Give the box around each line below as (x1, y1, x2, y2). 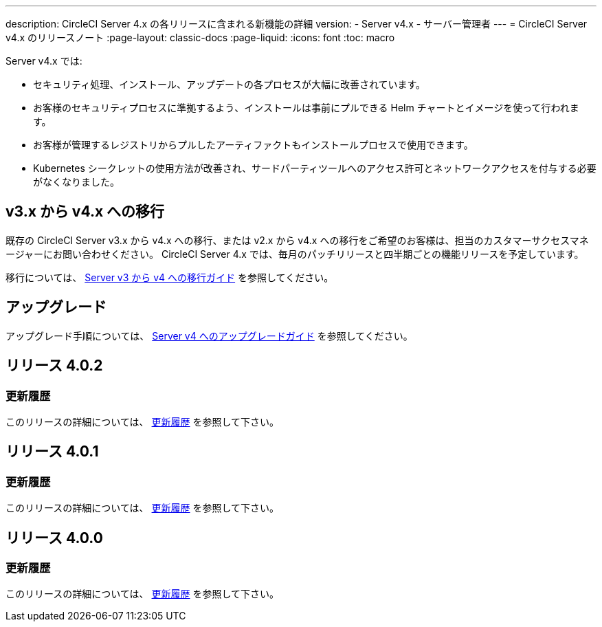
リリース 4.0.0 (5, 529, 103, 547)
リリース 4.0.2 (5, 357, 103, 375)
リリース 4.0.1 (5, 443, 99, 461)
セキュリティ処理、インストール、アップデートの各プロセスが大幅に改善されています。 (33, 78, 426, 90)
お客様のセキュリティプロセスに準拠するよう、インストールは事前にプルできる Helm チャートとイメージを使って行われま (33, 102, 579, 113)
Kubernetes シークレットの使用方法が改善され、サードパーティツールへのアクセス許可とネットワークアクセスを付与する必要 (33, 162, 597, 174)
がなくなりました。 (33, 176, 120, 188)
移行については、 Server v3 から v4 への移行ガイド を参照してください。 (5, 271, 334, 283)
